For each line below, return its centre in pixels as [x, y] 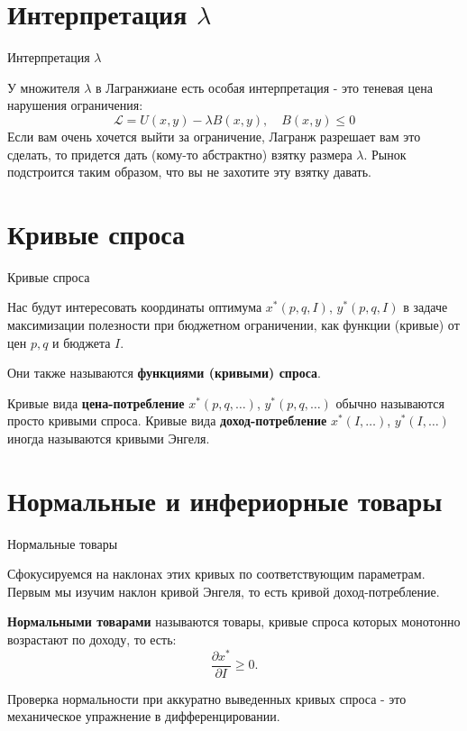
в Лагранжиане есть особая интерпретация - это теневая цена [264, 87]
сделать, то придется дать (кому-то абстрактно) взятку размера [180, 154]
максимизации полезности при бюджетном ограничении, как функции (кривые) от [233, 324]
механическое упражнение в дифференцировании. [144, 716]
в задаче [426, 307]
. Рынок [385, 154]
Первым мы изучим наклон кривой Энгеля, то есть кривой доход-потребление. [224, 591]
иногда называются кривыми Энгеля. [109, 438]
